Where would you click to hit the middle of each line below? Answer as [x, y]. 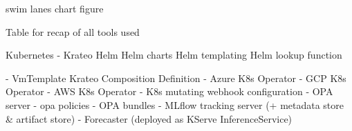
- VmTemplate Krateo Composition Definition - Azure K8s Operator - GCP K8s [176, 78]
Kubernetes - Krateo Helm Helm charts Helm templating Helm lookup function [174, 55]
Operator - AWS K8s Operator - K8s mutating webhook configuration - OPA [169, 91]
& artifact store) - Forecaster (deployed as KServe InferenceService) [149, 118]
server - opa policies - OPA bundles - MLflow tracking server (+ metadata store [175, 104]
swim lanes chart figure [55, 8]
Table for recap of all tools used [73, 31]
